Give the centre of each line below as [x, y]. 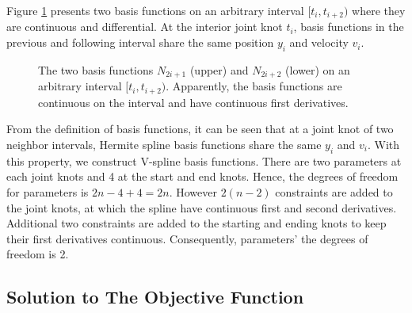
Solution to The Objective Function [155, 297]
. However [193, 191]
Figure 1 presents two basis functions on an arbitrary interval [155, 10]
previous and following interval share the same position [140, 42]
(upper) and [219, 69]
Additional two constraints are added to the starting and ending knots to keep [196, 223]
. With [383, 144]
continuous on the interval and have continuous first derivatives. [193, 102]
